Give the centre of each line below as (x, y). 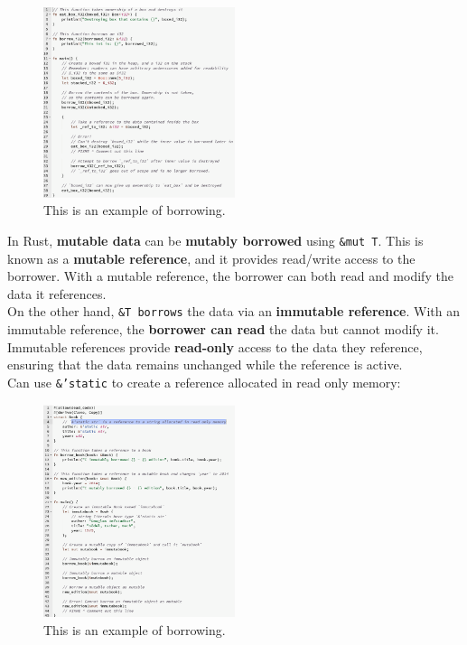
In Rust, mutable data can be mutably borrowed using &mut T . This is (215, 240)
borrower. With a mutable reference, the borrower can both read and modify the (230, 276)
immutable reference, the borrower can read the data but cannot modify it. (223, 329)
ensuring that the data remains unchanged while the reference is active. (205, 365)
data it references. (57, 293)
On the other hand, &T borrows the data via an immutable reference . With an (233, 311)
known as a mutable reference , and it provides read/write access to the (211, 258)
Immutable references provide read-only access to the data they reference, (215, 346)
